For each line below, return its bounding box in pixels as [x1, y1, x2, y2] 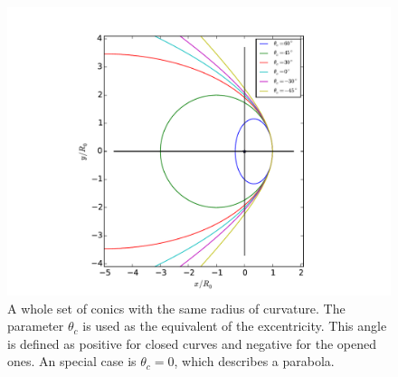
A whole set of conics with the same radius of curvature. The [7, 298, 346, 317]
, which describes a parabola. [174, 352, 335, 371]
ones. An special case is [7, 352, 137, 371]
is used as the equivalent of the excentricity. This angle [82, 316, 387, 335]
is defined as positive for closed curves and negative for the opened [7, 333, 377, 353]
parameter [7, 316, 64, 335]
